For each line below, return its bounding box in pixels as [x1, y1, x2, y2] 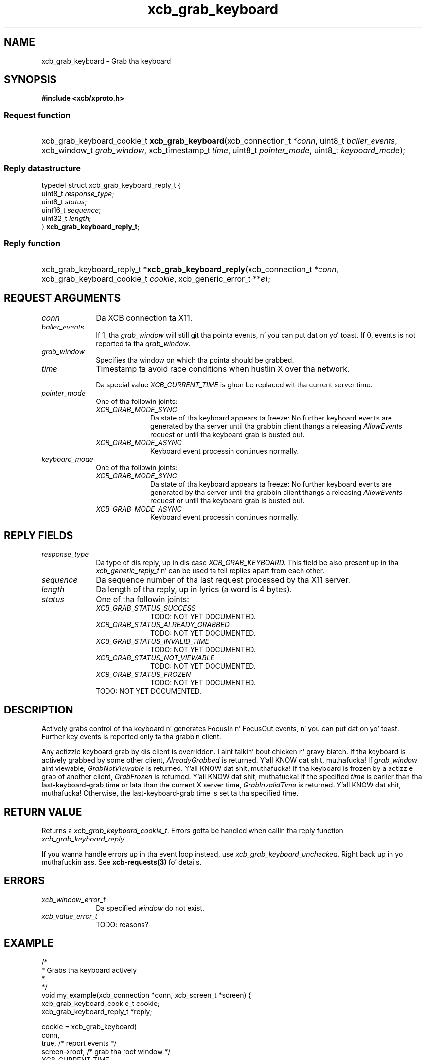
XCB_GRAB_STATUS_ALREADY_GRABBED [96, 621, 230, 629]
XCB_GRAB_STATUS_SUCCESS [96, 604, 196, 613]
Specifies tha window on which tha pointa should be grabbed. [96, 355, 294, 364]
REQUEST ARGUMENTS [4, 292, 121, 305]
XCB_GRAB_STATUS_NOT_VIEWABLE [96, 654, 215, 662]
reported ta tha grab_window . [96, 339, 191, 347]
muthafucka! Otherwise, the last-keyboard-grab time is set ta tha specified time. [41, 789, 299, 798]
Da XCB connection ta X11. [96, 312, 193, 323]
